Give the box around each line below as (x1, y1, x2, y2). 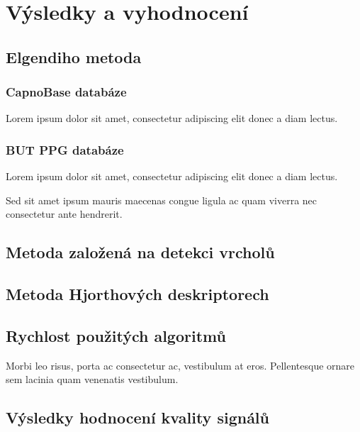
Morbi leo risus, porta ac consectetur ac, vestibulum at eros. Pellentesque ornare (6, 358, 355, 372)
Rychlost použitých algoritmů (6, 324, 226, 346)
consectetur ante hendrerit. (6, 206, 123, 221)
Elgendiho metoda (6, 45, 142, 67)
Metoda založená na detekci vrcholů (6, 241, 275, 263)
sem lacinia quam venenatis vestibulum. (6, 372, 179, 387)
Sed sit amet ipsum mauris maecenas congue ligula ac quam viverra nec (6, 192, 317, 207)
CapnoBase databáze (6, 83, 127, 101)
